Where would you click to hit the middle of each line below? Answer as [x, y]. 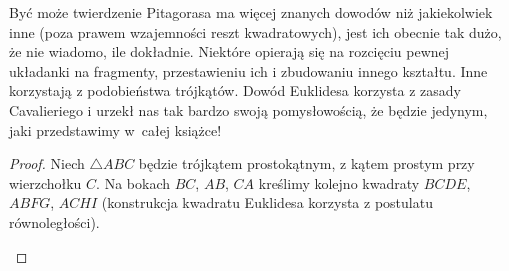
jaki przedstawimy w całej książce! [115, 129]
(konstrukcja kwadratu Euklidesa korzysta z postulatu [267, 202]
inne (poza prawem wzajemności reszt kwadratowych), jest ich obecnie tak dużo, [255, 31]
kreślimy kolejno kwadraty [339, 182]
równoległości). [54, 221]
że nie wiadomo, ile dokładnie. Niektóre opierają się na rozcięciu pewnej [229, 51]
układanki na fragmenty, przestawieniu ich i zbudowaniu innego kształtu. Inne [248, 70]
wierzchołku [45, 182]
